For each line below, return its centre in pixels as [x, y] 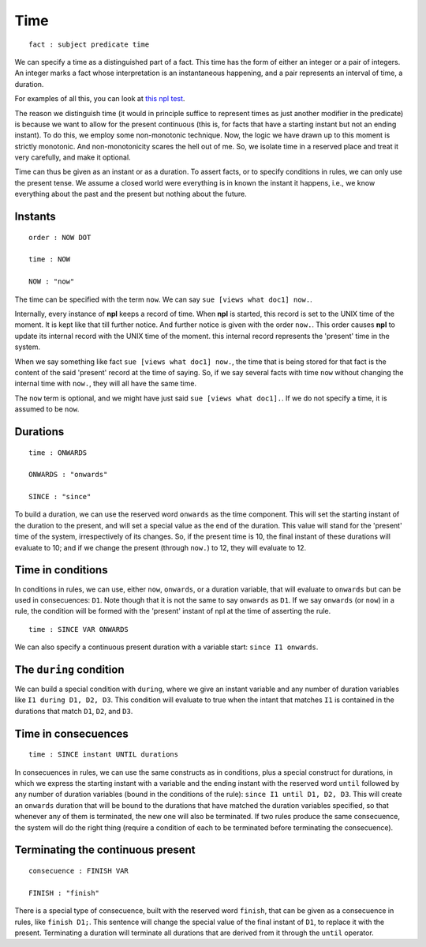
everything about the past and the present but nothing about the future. [131, 194]
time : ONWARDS [58, 453]
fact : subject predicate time [89, 44]
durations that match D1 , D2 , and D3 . [74, 711]
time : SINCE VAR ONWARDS [79, 629]
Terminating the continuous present [105, 850]
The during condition [69, 669]
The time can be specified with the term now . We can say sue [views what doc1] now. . [163, 299]
